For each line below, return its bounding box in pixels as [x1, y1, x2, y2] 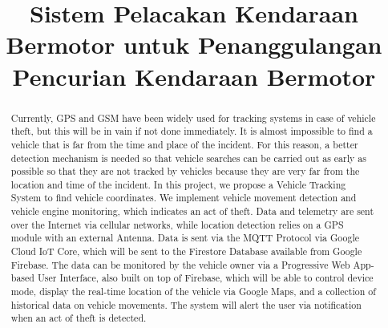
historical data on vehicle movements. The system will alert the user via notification [10, 298, 362, 311]
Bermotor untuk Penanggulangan [6, 28, 382, 61]
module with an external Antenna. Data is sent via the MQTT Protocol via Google [10, 231, 360, 245]
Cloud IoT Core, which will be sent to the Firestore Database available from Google [10, 245, 362, 258]
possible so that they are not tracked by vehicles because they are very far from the [10, 164, 360, 178]
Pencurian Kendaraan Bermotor [12, 59, 376, 92]
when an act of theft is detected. [10, 311, 147, 325]
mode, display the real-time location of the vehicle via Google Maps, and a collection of [10, 285, 376, 298]
